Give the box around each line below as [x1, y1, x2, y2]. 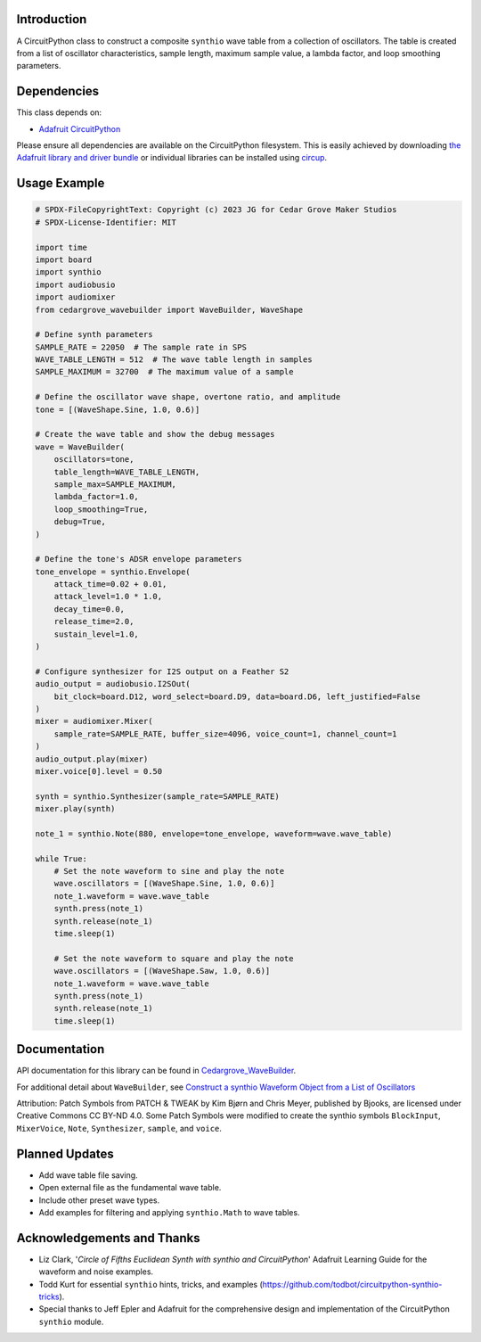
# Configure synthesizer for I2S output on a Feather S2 [35, 666, 289, 677]
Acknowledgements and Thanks [16, 1231, 200, 1246]
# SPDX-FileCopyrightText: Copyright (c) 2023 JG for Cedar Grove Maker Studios [35, 205, 397, 215]
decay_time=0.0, [53, 604, 125, 614]
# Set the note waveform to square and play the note [53, 953, 294, 963]
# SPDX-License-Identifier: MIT [35, 217, 177, 227]
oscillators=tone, [53, 455, 135, 465]
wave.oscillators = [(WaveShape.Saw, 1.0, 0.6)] [53, 966, 271, 976]
